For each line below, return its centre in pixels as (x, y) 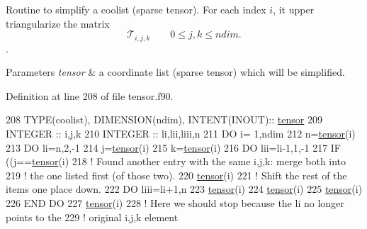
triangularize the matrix (58, 23)
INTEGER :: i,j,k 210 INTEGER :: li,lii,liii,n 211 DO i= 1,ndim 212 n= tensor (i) (181, 134)
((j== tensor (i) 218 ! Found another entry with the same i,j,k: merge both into (176, 161)
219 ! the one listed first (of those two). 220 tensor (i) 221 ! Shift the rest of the (176, 175)
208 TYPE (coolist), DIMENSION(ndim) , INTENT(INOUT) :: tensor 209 (164, 119)
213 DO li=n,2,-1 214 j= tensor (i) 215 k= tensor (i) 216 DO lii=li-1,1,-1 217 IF (174, 147)
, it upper (294, 9)
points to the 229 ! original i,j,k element (92, 217)
